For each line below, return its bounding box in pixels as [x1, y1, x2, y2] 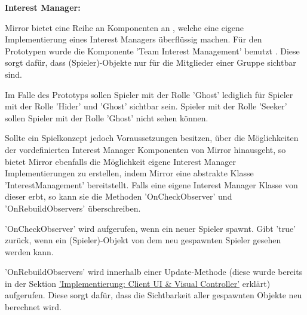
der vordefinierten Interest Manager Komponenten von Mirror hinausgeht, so [5, 143, 286, 155]
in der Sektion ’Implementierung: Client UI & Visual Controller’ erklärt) [5, 277, 271, 289]
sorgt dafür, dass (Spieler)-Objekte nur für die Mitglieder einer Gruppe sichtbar [5, 56, 296, 69]
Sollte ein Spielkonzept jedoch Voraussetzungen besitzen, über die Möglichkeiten [5, 131, 299, 144]
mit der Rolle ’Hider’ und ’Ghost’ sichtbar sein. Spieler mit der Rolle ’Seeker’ [5, 100, 287, 112]
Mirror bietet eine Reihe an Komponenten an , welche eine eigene [5, 21, 244, 33]
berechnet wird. [5, 301, 62, 313]
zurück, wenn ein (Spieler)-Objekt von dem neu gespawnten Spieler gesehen [5, 234, 281, 246]
